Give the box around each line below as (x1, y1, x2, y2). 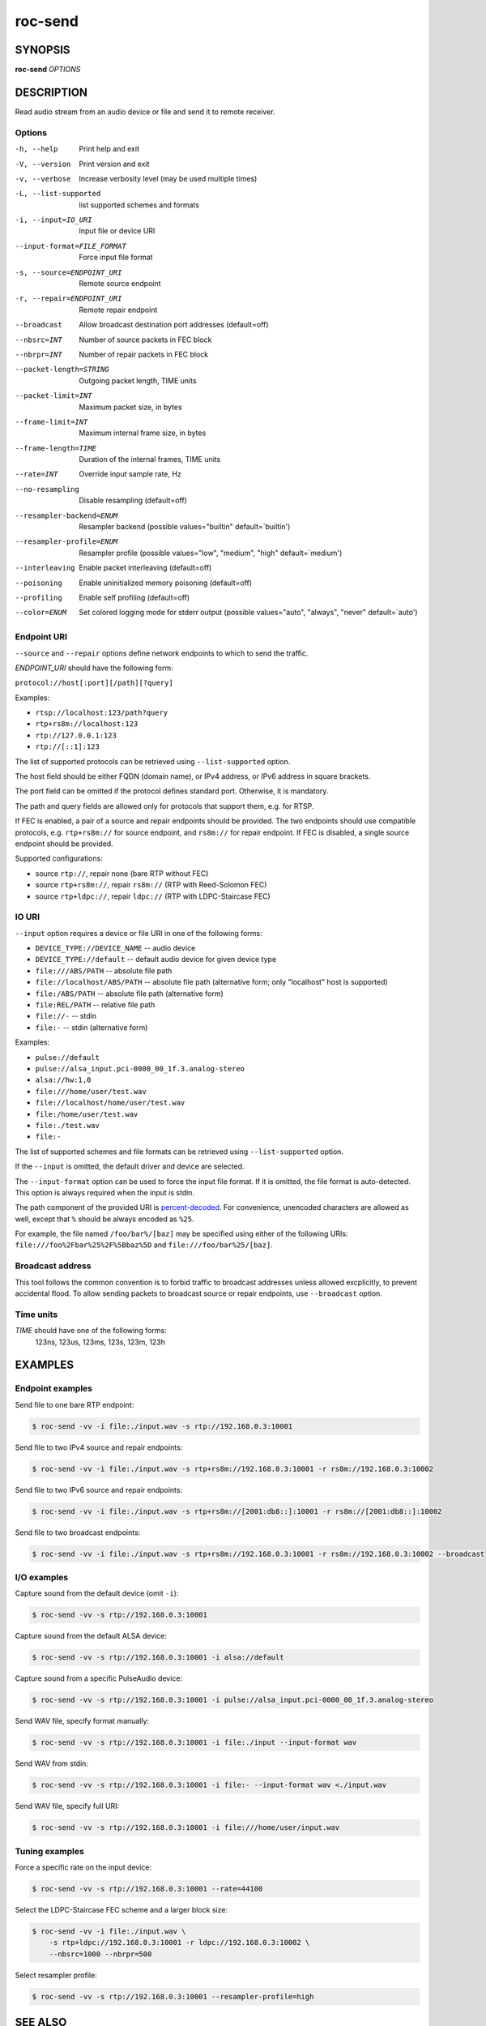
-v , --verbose (15, 174, 71, 183)
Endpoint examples (15, 1383, 93, 1394)
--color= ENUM (15, 608, 67, 618)
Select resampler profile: (15, 1970, 97, 1980)
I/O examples (15, 1571, 69, 1583)
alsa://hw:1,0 (35, 1075, 92, 1085)
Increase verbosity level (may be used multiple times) (79, 173, 258, 183)
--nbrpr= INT (15, 349, 62, 359)
